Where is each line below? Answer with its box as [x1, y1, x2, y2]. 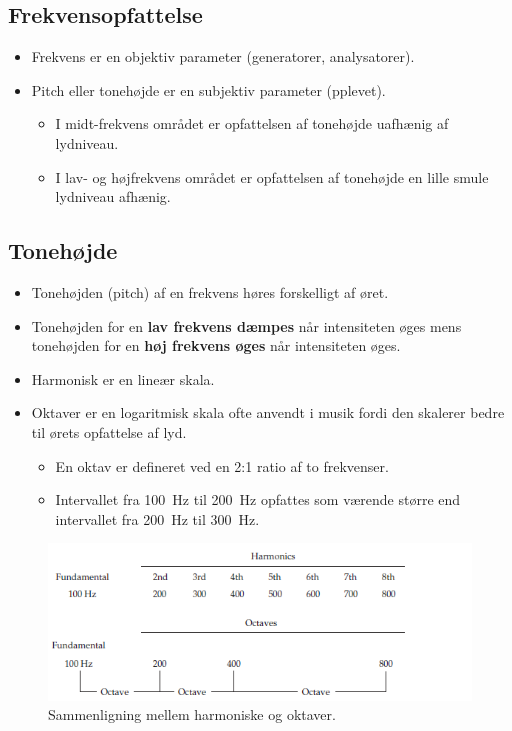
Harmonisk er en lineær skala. [31, 368, 215, 389]
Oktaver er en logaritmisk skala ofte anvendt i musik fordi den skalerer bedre [31, 402, 505, 423]
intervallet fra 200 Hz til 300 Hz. [55, 508, 260, 529]
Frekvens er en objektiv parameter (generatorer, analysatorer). [31, 46, 415, 67]
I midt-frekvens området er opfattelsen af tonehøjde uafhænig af [55, 113, 449, 134]
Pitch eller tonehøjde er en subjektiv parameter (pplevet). [31, 79, 386, 100]
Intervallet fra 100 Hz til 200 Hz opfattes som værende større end [55, 489, 461, 510]
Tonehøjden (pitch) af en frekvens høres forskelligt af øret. [31, 281, 389, 302]
